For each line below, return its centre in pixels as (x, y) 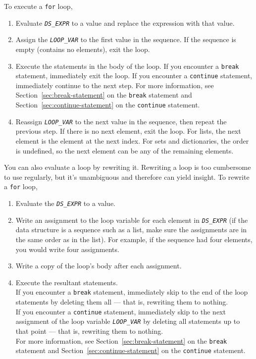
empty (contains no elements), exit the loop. (83, 49)
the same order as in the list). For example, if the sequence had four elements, (134, 239)
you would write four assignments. (67, 249)
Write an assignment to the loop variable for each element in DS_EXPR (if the (132, 220)
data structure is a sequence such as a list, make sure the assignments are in (131, 230)
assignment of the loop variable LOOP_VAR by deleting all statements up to (128, 321)
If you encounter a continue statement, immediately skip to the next (121, 311)
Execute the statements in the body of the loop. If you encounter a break (127, 66)
